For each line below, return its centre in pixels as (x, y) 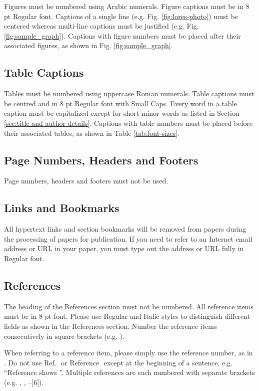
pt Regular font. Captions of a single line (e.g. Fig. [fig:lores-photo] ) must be (121, 16)
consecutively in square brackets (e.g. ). (64, 336)
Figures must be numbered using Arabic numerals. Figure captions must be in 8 (127, 6)
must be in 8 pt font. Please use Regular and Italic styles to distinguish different (127, 316)
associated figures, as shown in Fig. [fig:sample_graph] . (88, 45)
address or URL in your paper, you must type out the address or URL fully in (124, 248)
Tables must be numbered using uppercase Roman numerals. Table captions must (129, 93)
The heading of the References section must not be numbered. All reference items (129, 306)
